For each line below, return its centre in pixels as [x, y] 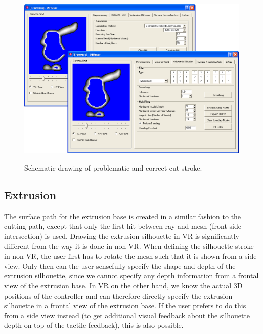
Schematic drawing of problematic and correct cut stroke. [113, 167]
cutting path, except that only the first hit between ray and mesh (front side [123, 226]
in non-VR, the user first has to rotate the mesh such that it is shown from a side [130, 256]
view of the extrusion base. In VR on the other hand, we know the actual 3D [123, 285]
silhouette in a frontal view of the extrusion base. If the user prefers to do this [125, 305]
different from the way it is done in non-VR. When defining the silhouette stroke [129, 246]
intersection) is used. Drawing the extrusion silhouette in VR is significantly [122, 236]
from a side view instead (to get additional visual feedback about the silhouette [127, 315]
